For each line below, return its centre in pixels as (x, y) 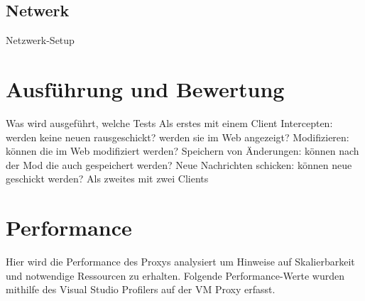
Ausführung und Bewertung (145, 88)
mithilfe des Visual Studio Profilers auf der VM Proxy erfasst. (141, 289)
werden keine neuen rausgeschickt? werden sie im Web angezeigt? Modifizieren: (178, 137)
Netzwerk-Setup (40, 40)
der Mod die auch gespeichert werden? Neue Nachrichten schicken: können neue (179, 164)
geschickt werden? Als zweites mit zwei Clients (107, 179)
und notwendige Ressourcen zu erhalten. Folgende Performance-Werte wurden (175, 275)
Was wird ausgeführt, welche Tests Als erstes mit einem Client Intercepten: (169, 122)
